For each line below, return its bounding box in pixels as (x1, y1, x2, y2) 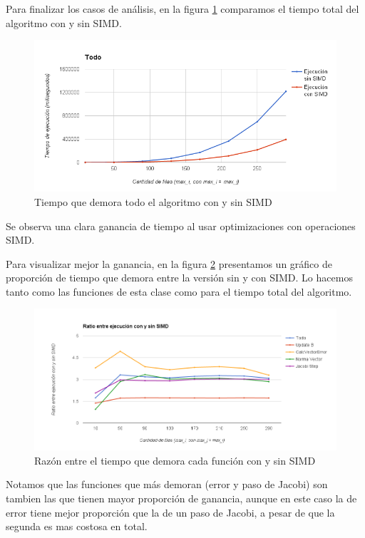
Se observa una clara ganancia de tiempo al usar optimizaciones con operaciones (6, 218, 356, 233)
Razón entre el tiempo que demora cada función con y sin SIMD (34, 452, 316, 467)
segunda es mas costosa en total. (6, 519, 148, 534)
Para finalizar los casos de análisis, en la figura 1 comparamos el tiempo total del (6, 1, 359, 16)
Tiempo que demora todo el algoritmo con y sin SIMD (34, 194, 272, 209)
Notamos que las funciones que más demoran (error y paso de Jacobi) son (6, 477, 328, 492)
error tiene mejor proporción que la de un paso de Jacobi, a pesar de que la (6, 505, 335, 519)
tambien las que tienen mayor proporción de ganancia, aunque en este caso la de (6, 491, 357, 506)
